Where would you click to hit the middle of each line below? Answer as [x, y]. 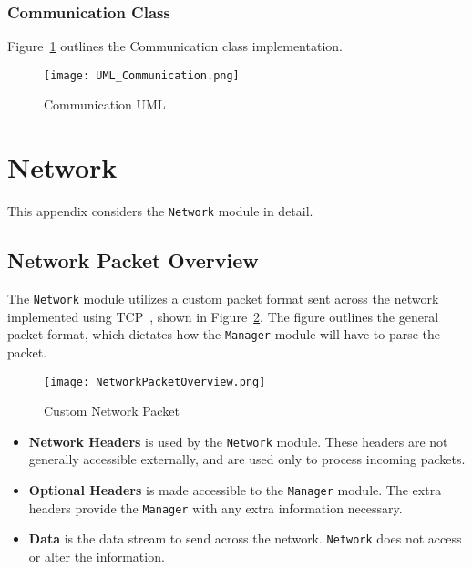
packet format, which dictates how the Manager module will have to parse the [224, 334]
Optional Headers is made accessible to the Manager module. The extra [235, 490]
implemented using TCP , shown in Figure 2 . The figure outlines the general [223, 316]
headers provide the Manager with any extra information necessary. [215, 507]
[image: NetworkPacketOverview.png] [155, 382]
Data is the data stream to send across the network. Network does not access [245, 538]
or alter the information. [97, 557]
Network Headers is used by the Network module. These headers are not [238, 441]
